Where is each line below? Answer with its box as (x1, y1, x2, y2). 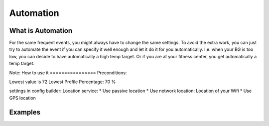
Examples (9, 108, 41, 117)
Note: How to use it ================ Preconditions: (9, 70, 127, 76)
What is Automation (9, 26, 72, 35)
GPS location (9, 95, 36, 101)
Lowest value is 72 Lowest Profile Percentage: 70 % (9, 79, 116, 85)
